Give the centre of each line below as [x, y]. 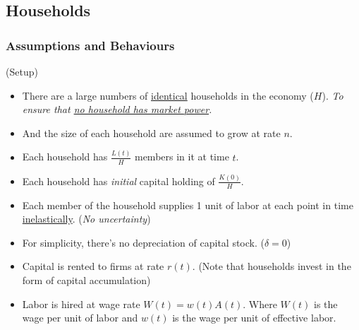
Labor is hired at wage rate [81, 304]
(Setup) [22, 71]
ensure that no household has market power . [117, 109]
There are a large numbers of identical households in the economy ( [168, 95]
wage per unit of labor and [80, 318]
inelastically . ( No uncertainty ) [86, 219]
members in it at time [182, 157]
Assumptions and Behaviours [90, 45]
